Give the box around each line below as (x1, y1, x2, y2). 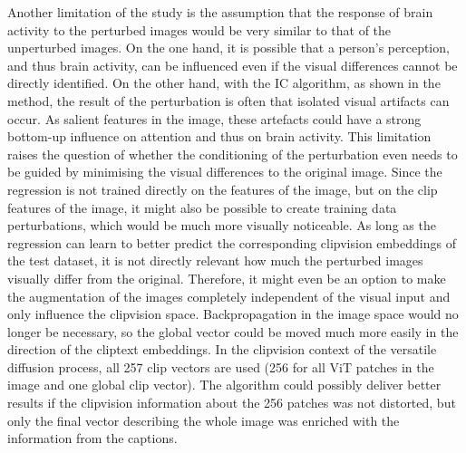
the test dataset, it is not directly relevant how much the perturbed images (7, 251, 423, 270)
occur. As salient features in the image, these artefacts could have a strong (7, 109, 422, 128)
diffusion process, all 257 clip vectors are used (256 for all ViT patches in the (7, 357, 434, 376)
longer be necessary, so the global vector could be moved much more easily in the (7, 322, 459, 341)
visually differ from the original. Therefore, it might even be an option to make (7, 268, 446, 287)
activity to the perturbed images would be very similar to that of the (7, 20, 392, 39)
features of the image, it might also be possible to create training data (7, 198, 397, 217)
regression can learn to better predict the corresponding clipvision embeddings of (7, 233, 456, 252)
